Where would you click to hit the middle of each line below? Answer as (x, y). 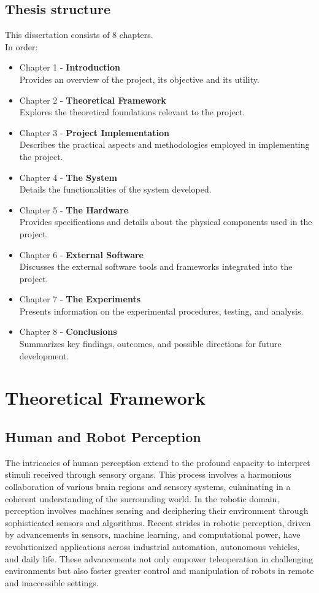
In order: (21, 46)
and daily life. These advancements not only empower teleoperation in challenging (159, 558)
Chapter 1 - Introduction (70, 67)
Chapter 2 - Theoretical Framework (93, 100)
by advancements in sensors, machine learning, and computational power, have (153, 534)
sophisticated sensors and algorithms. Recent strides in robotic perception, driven (158, 522)
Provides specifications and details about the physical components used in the (166, 222)
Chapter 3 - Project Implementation (94, 132)
